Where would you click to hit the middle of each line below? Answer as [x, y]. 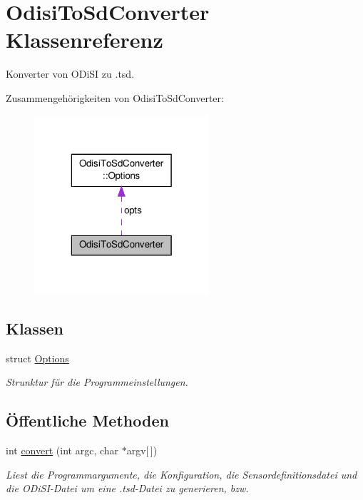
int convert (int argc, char [62, 450]
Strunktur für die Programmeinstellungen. [97, 382]
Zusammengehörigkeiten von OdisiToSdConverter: [115, 97]
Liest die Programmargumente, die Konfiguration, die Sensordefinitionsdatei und [181, 474]
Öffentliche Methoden [87, 420]
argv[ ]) [142, 450]
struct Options [37, 358]
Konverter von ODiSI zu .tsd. [70, 74]
